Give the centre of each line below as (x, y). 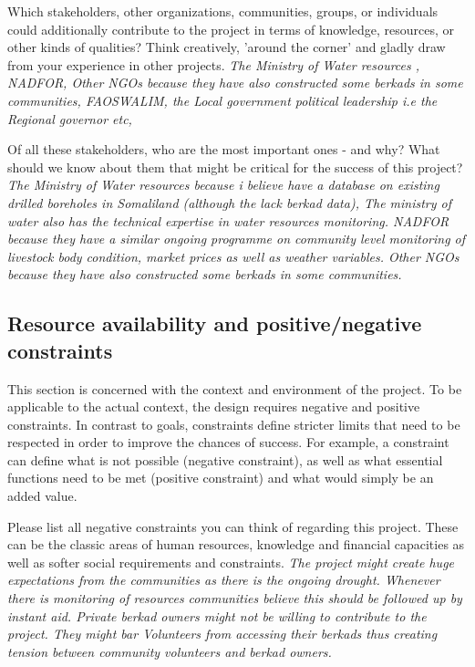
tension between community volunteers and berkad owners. (170, 651)
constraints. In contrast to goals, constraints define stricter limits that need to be (234, 424)
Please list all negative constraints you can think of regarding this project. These (233, 526)
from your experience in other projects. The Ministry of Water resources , (214, 64)
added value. (42, 496)
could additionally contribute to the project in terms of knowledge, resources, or (231, 29)
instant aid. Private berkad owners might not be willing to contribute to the (217, 615)
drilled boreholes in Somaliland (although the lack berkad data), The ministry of (230, 202)
